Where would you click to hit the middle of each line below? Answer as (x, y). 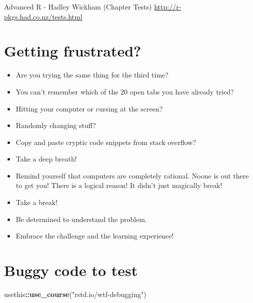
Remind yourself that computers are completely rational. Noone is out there (132, 175)
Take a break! (37, 202)
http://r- (168, 6)
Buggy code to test (71, 270)
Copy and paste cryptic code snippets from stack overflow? (106, 142)
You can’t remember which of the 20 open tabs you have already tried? (125, 91)
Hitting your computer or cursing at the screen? (89, 108)
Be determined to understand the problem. (81, 219)
